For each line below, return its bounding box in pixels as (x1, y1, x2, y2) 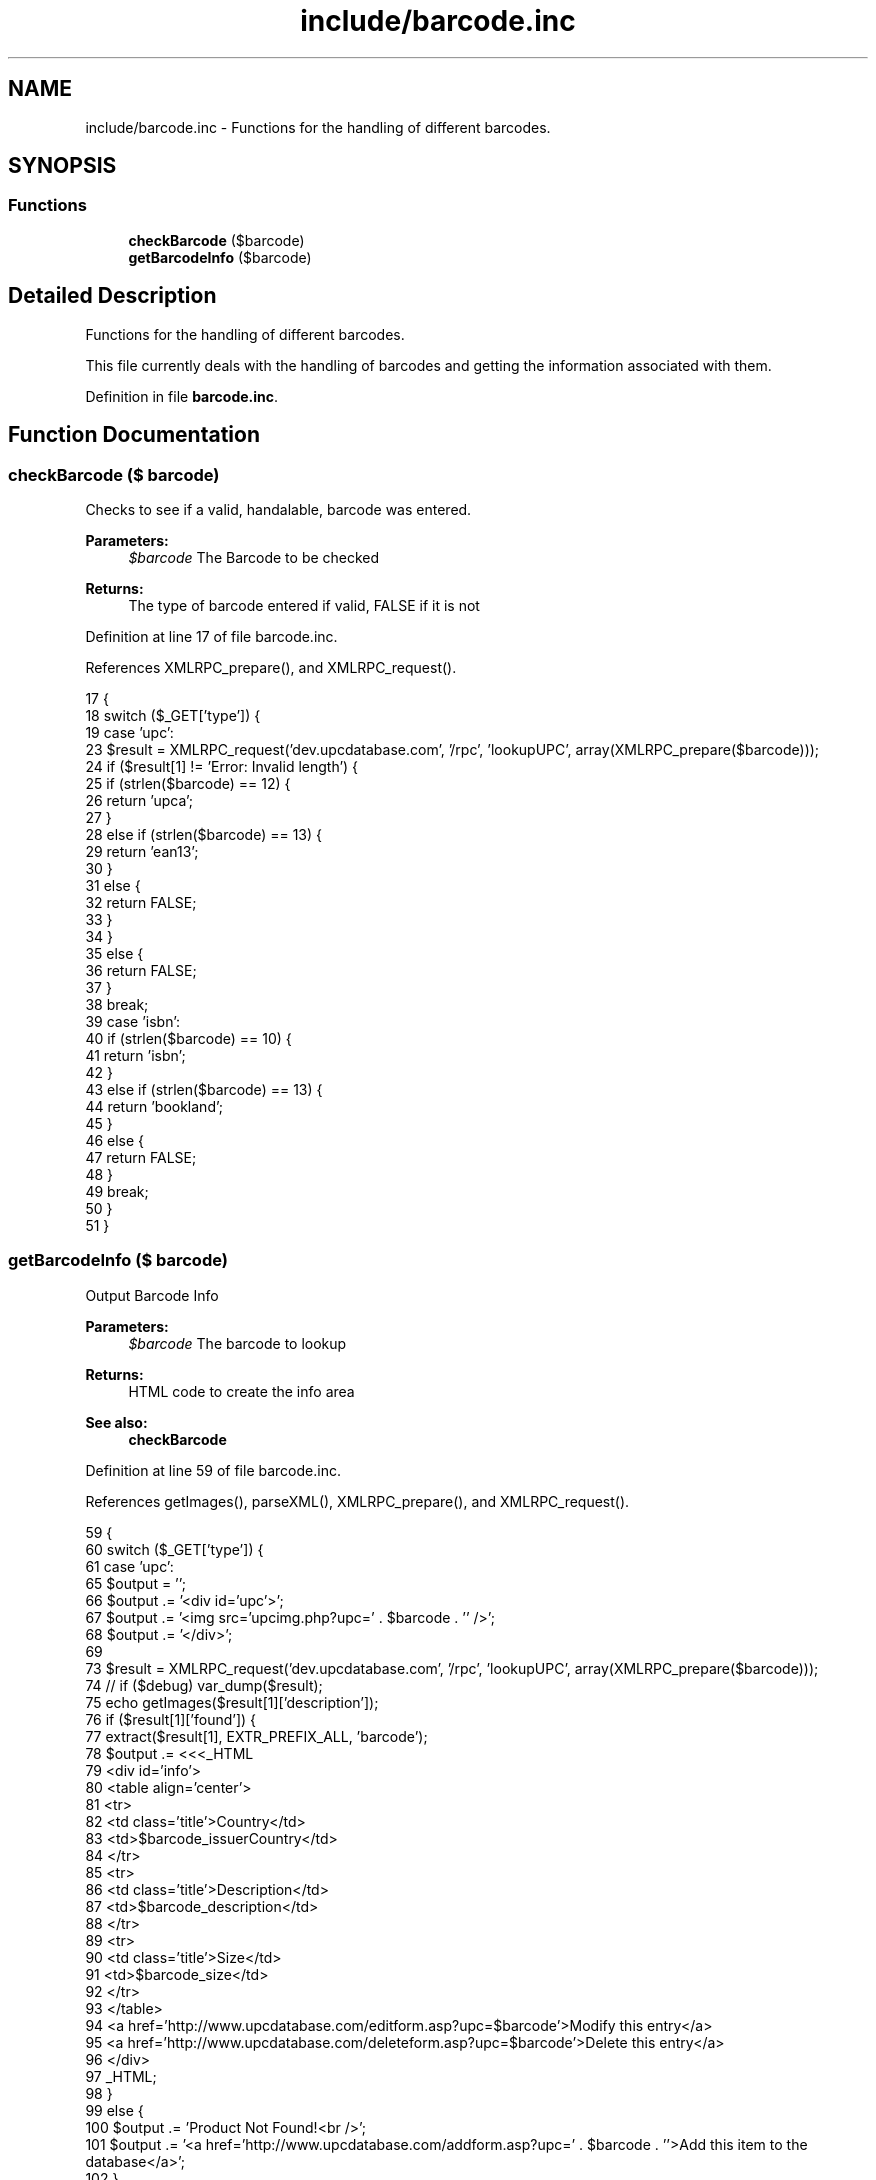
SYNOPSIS (8, 153, 117, 179)
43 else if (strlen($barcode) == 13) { (85, 1080, 323, 1098)
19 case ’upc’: (85, 723, 174, 741)
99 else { (85, 2101, 144, 2119)
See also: (85, 1413, 148, 1431)
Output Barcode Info (85, 1286, 219, 1304)
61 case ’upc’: (85, 1557, 174, 1575)
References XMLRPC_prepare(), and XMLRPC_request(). (85, 658, 457, 676)
